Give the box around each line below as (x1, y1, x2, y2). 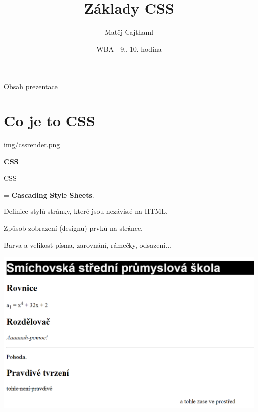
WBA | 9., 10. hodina (96, 43, 162, 54)
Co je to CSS (4, 110, 95, 131)
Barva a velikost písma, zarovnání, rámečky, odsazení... (4, 239, 171, 250)
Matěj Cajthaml (104, 27, 153, 37)
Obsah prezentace (4, 81, 58, 92)
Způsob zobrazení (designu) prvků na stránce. (4, 223, 143, 233)
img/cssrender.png (4, 139, 60, 150)
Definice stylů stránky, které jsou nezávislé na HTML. (4, 206, 168, 216)
